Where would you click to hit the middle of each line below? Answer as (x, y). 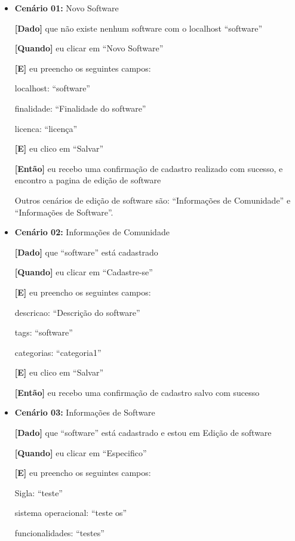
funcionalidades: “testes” (59, 533)
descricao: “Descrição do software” (77, 312)
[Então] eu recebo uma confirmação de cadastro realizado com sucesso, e (149, 168)
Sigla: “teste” (39, 492)
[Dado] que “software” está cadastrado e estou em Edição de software (143, 433)
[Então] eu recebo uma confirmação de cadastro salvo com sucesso (137, 392)
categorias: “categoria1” (58, 352)
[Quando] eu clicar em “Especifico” (81, 452)
